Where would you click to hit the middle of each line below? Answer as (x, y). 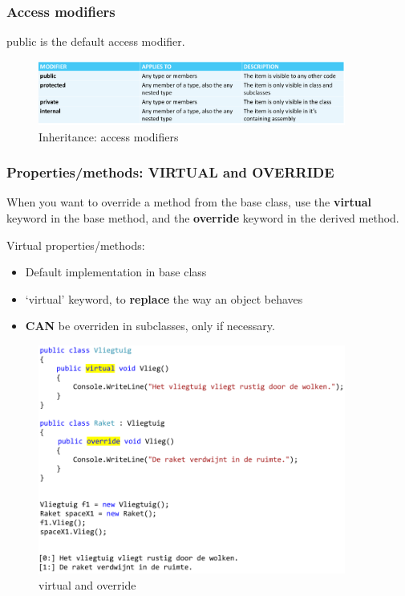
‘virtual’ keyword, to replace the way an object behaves (164, 298)
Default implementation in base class (116, 272)
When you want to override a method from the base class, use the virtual (189, 202)
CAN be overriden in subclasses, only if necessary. (150, 326)
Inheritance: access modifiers (109, 136)
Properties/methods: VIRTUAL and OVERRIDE (170, 172)
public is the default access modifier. (96, 41)
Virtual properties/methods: (76, 245)
